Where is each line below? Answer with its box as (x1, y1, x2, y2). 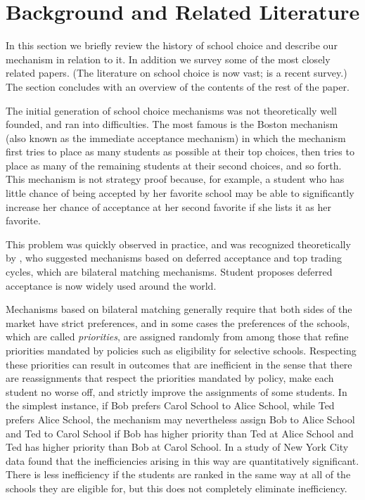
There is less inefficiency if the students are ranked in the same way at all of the (6, 467, 351, 482)
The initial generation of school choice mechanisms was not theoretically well (6, 103, 337, 117)
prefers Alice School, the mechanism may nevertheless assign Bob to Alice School (6, 411, 355, 426)
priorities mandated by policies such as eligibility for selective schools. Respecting (6, 343, 357, 357)
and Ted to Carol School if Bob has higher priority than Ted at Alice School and (6, 425, 354, 440)
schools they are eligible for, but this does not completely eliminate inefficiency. (6, 480, 347, 495)
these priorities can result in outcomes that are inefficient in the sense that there (6, 357, 352, 371)
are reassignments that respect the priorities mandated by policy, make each (6, 371, 334, 385)
